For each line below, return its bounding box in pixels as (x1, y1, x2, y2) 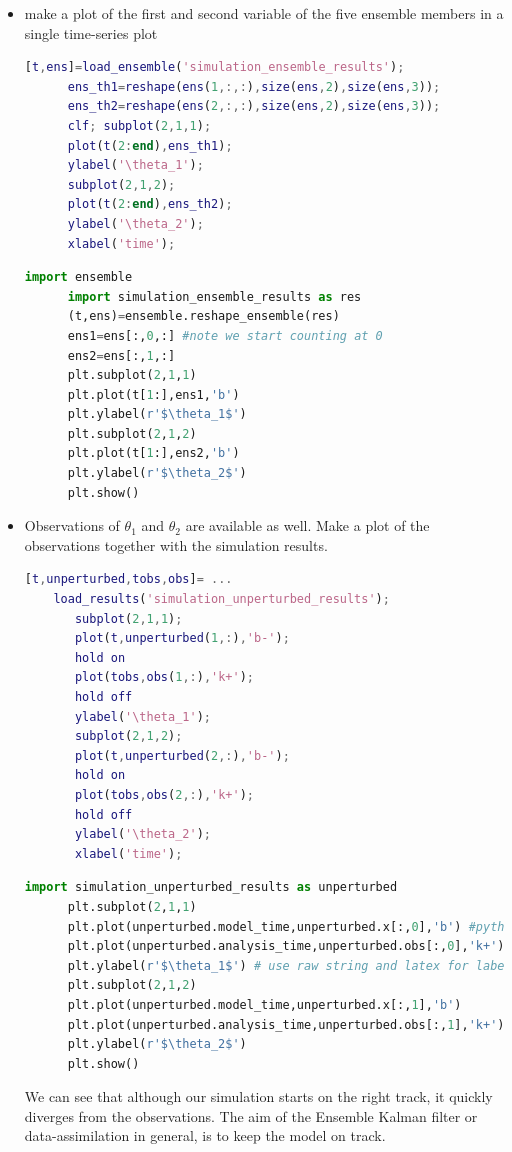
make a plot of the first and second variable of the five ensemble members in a (24, 3, 504, 23)
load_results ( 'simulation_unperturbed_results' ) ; (53, 592, 390, 607)
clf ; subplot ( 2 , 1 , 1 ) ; (67, 118, 212, 133)
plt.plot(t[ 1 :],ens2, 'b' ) (67, 446, 240, 461)
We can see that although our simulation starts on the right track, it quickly (24, 1086, 493, 1107)
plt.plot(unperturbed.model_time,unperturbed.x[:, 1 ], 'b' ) (67, 997, 462, 1012)
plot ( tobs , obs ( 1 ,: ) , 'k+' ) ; (74, 670, 255, 685)
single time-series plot (24, 22, 158, 43)
